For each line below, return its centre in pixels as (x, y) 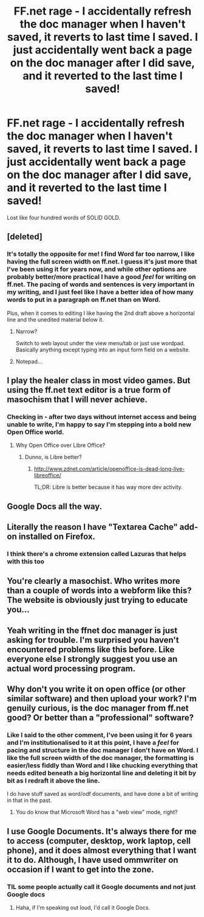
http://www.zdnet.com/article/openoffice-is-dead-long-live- (109, 469)
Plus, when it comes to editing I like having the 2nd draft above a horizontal (101, 313)
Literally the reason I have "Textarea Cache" (92, 527)
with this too (26, 561)
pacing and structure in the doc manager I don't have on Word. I (103, 750)
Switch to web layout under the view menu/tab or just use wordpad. (100, 343)
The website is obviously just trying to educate (97, 600)
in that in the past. (29, 800)
